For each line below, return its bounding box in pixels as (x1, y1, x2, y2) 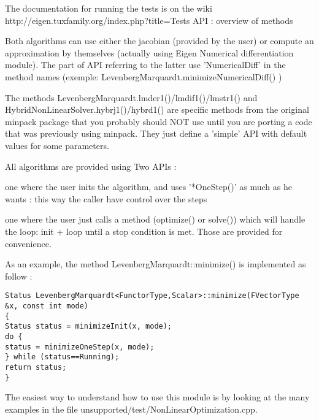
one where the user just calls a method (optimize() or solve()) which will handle (5, 213, 306, 226)
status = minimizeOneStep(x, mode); (5, 342, 155, 351)
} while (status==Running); (5, 353, 120, 362)
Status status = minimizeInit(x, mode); (5, 322, 172, 331)
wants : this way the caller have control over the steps (5, 192, 207, 205)
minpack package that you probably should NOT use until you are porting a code (5, 115, 312, 128)
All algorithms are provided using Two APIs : (5, 159, 177, 172)
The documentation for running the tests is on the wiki (5, 2, 212, 14)
